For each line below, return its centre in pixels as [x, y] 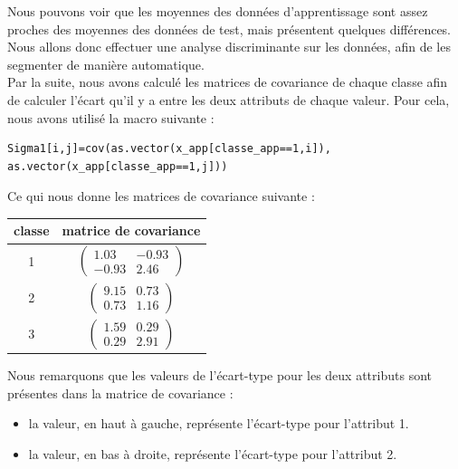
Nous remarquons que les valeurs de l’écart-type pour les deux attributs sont [219, 375]
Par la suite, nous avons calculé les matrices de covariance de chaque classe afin [228, 82]
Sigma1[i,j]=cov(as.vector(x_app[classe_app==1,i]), [169, 149]
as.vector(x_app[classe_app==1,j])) [118, 166]
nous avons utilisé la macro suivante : [111, 117]
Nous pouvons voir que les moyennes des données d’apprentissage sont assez [218, 11]
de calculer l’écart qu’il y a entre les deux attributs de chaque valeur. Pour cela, [229, 99]
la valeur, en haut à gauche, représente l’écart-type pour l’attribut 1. [219, 423]
